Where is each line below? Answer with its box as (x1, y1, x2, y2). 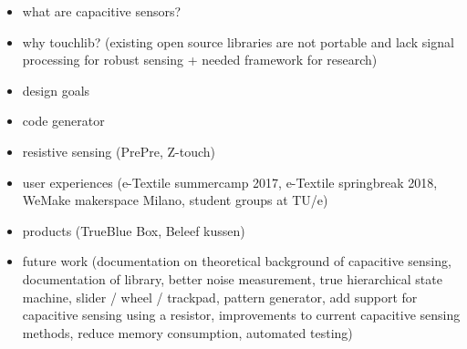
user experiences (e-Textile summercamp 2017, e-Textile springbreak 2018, (22, 172, 438, 191)
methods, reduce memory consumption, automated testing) (22, 323, 353, 342)
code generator (22, 111, 105, 130)
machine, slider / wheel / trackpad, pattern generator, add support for (22, 287, 418, 306)
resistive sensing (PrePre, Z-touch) (22, 141, 215, 160)
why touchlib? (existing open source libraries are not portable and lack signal (22, 32, 454, 51)
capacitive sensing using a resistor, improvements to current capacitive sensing (22, 305, 461, 324)
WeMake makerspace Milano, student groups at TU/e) (22, 190, 328, 210)
